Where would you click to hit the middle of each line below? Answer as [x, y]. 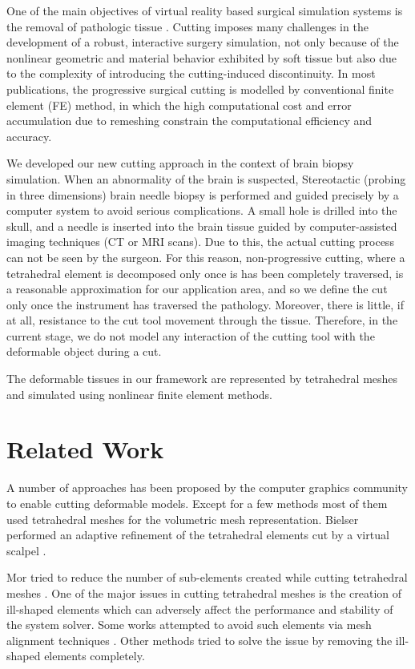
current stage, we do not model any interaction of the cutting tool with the [191, 335]
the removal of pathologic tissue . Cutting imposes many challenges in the [187, 26]
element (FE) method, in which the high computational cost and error [179, 105]
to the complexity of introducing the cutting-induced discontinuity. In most [191, 73]
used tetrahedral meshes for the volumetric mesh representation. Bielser [183, 519]
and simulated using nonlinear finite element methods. [140, 394]
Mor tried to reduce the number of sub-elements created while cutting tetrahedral [207, 577]
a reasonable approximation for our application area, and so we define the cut [197, 289]
